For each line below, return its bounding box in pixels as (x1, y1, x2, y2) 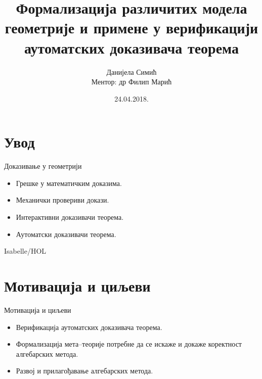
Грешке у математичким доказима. (16, 177, 122, 188)
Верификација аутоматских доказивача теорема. (16, 321, 162, 332)
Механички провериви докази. (16, 195, 109, 205)
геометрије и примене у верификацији (5, 17, 258, 38)
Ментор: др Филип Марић (91, 76, 172, 87)
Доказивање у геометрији (4, 161, 82, 171)
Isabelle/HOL (4, 246, 47, 256)
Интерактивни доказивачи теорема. (16, 212, 124, 222)
